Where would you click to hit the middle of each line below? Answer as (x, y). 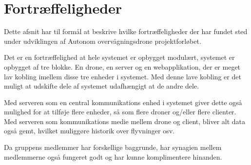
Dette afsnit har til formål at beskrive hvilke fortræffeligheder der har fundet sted (126, 31)
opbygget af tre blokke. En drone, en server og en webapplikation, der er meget (122, 66)
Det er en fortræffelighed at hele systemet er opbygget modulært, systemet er (119, 57)
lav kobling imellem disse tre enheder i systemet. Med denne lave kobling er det (123, 76)
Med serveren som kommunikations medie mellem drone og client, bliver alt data (125, 121)
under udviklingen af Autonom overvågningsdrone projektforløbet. (103, 41)
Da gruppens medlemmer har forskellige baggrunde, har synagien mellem (113, 147)
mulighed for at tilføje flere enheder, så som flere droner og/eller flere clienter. (120, 112)
